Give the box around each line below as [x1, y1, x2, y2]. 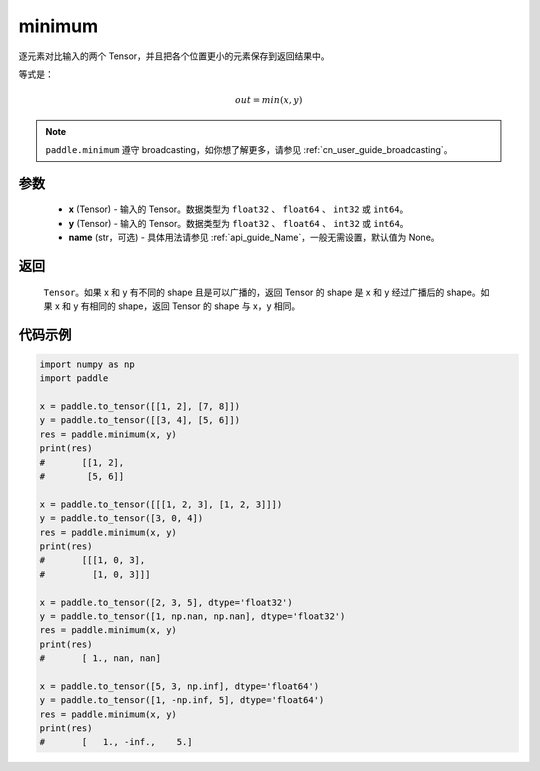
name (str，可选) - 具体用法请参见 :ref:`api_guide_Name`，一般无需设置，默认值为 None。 [68, 231, 440, 244]
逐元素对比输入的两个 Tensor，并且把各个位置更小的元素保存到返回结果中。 [18, 50, 330, 62]
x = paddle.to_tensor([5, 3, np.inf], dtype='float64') [39, 680, 320, 692]
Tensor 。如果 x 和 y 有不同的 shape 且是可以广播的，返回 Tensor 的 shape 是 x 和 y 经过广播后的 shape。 [43, 286, 481, 298]
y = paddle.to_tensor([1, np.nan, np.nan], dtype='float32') [39, 610, 346, 622]
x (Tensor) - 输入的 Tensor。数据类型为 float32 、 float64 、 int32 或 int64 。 [68, 203, 409, 215]
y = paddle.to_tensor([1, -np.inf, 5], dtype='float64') [39, 695, 325, 706]
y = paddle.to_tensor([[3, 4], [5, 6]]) [39, 415, 240, 426]
